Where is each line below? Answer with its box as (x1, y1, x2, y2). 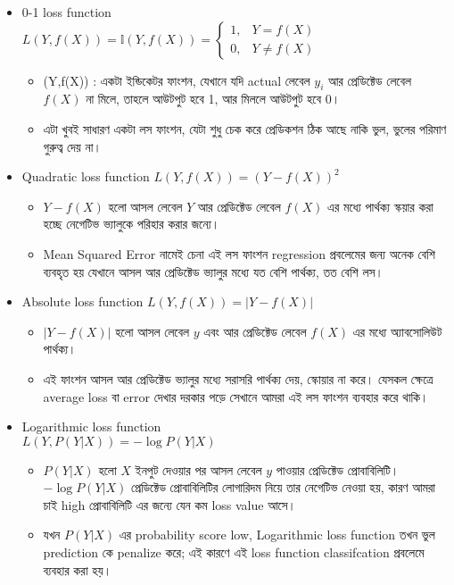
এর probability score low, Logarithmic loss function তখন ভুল (119, 525, 435, 544)
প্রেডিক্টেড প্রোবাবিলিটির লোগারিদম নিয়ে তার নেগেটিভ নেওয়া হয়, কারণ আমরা (130, 478, 436, 497)
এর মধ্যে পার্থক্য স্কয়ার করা (327, 196, 433, 215)
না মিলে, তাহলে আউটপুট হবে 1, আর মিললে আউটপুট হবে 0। (86, 89, 341, 108)
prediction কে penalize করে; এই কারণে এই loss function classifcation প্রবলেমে (43, 543, 425, 562)
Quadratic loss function (21, 167, 150, 186)
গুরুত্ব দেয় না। (43, 137, 102, 155)
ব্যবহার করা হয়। (43, 560, 112, 579)
